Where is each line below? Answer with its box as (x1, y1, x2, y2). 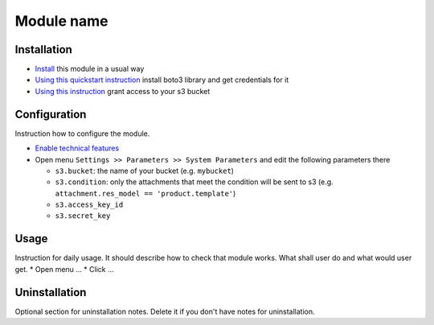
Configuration (14, 107, 87, 121)
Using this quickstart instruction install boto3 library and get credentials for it (35, 75, 289, 84)
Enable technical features (35, 143, 120, 153)
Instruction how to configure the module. (14, 129, 150, 138)
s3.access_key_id (55, 200, 124, 209)
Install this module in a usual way (35, 64, 145, 74)
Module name (14, 12, 108, 30)
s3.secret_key (55, 212, 111, 220)
